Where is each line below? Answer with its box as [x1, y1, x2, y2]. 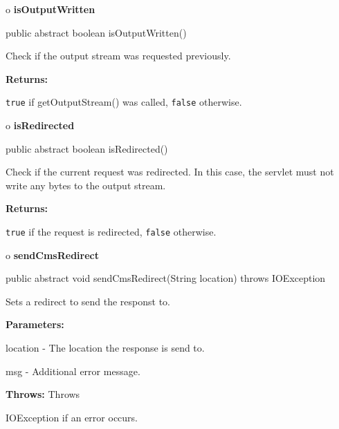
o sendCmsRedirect [6, 247, 99, 262]
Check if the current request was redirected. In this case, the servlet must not [6, 164, 334, 179]
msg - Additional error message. [6, 363, 140, 378]
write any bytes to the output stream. [6, 178, 166, 192]
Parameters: [6, 317, 64, 332]
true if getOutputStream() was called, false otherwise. [6, 95, 242, 109]
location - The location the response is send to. [6, 341, 205, 355]
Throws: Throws [6, 387, 80, 401]
